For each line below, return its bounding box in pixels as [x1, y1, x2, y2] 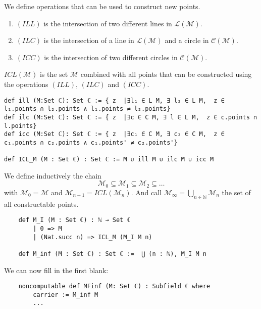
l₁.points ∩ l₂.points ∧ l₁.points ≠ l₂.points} [4, 105, 171, 113]
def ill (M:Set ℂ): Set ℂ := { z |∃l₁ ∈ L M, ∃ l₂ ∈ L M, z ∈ [4, 97, 225, 104]
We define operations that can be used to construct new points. [4, 1, 200, 11]
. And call [131, 187, 162, 197]
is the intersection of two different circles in [44, 52, 178, 62]
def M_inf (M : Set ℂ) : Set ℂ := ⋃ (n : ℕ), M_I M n [18, 250, 206, 257]
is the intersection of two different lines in [43, 18, 172, 28]
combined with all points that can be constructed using [80, 69, 252, 79]
